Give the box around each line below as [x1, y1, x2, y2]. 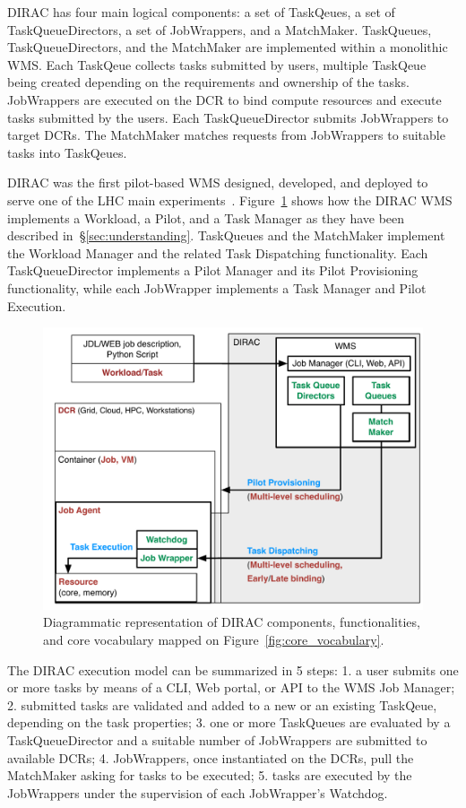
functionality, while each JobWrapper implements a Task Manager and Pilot [7, 278, 427, 297]
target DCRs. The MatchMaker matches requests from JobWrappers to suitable [7, 126, 445, 144]
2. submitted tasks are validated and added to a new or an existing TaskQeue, [7, 695, 437, 714]
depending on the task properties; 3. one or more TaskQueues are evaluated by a [7, 713, 451, 732]
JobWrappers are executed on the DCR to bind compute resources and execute [7, 90, 442, 109]
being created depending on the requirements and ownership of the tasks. [7, 73, 410, 91]
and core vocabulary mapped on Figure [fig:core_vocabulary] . [43, 630, 384, 648]
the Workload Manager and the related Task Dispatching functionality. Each [7, 243, 428, 262]
